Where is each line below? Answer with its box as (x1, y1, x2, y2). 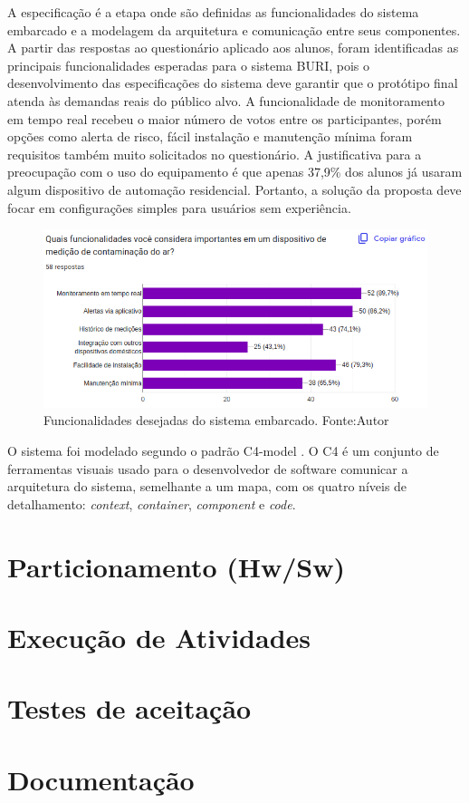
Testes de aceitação (7, 690, 252, 727)
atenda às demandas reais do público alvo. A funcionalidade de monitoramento (7, 91, 445, 110)
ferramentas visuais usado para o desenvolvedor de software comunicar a (7, 459, 408, 478)
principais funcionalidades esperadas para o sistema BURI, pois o (7, 55, 370, 74)
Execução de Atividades (7, 619, 311, 656)
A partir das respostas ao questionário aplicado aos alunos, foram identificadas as (7, 38, 459, 57)
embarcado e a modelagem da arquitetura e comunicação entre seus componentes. (7, 20, 461, 39)
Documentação (7, 760, 195, 798)
